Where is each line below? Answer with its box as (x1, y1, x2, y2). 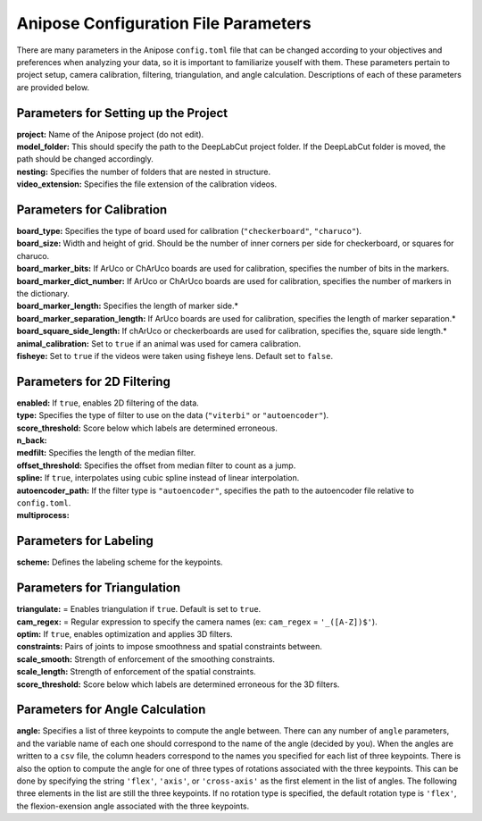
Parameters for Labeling (16, 533, 154, 549)
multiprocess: (16, 510, 71, 521)
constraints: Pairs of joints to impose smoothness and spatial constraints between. (16, 641, 323, 652)
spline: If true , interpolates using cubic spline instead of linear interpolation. (16, 473, 300, 483)
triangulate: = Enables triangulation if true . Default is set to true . (16, 604, 262, 615)
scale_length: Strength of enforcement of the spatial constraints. (16, 666, 256, 677)
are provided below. (16, 81, 89, 93)
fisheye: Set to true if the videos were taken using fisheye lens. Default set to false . (16, 351, 334, 361)
